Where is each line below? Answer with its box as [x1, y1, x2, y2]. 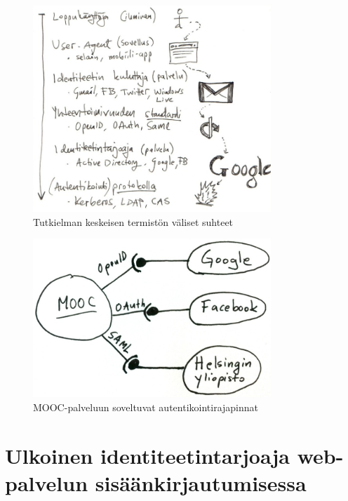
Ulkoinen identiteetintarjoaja [5, 441, 290, 469]
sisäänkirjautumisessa [95, 468, 307, 497]
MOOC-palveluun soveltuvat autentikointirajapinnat [33, 399, 259, 414]
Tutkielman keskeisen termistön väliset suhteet [33, 214, 234, 229]
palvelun [5, 468, 88, 497]
